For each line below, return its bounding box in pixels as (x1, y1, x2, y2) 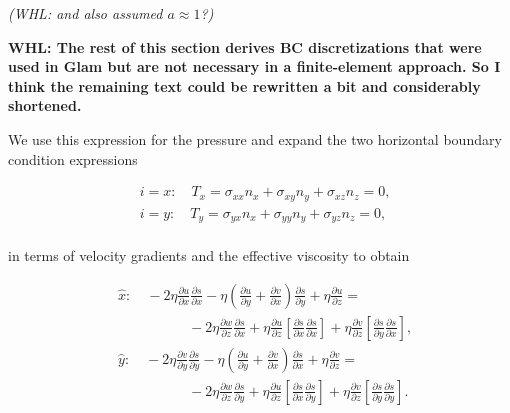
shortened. (8, 95, 82, 116)
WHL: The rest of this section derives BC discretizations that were (8, 36, 482, 57)
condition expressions (8, 148, 138, 169)
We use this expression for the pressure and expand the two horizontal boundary (8, 128, 502, 149)
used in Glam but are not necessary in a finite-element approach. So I (8, 56, 501, 77)
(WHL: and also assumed (8, 3, 163, 23)
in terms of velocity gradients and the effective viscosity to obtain (8, 245, 410, 266)
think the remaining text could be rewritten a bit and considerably (8, 75, 481, 96)
